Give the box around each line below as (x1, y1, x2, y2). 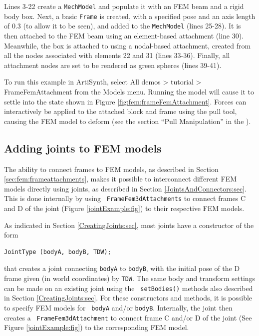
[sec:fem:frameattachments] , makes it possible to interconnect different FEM (4, 173, 237, 184)
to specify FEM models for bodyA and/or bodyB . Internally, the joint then (4, 302, 233, 312)
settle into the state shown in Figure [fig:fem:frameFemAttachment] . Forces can (4, 96, 247, 106)
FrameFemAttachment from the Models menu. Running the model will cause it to (4, 86, 254, 96)
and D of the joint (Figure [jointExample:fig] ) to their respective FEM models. (4, 202, 245, 213)
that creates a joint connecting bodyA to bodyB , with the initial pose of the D (4, 263, 240, 273)
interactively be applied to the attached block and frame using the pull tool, (4, 106, 237, 116)
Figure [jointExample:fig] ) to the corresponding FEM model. (4, 322, 189, 332)
